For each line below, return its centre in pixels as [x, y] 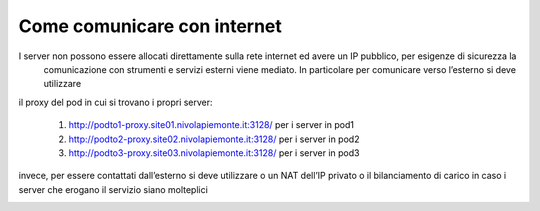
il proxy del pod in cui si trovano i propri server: [116, 102]
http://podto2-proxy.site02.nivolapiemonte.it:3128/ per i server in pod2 [214, 139]
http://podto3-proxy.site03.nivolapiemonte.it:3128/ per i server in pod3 [214, 152]
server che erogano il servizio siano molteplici [113, 189]
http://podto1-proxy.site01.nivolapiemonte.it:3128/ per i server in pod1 [211, 125]
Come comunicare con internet [150, 26]
